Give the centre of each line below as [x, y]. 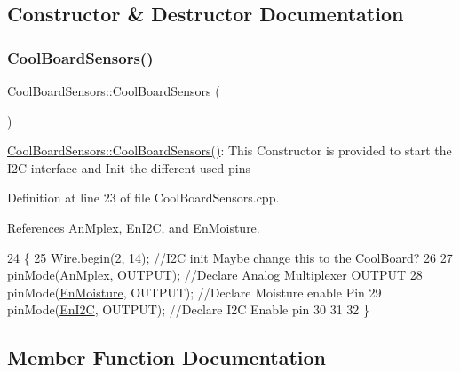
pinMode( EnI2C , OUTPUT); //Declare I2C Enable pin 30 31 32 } [189, 309]
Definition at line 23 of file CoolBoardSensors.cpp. [143, 198]
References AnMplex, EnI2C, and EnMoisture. [134, 227]
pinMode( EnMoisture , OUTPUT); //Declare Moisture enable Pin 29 [194, 292]
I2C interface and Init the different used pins [129, 167]
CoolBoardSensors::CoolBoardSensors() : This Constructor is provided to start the [230, 150]
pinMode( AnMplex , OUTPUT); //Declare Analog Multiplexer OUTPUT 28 [215, 275]
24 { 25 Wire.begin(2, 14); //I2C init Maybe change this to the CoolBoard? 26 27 [230, 257]
